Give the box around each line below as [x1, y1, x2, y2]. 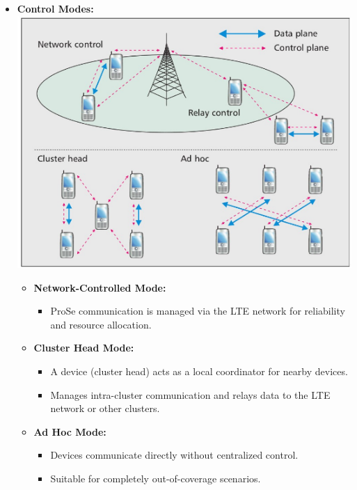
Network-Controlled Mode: [33, 280, 166, 294]
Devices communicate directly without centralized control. [50, 448, 299, 462]
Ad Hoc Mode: [33, 424, 106, 438]
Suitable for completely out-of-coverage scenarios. [50, 471, 261, 485]
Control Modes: [17, 1, 94, 15]
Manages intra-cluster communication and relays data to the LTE [50, 387, 331, 402]
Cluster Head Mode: [33, 340, 134, 355]
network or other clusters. [50, 401, 160, 416]
